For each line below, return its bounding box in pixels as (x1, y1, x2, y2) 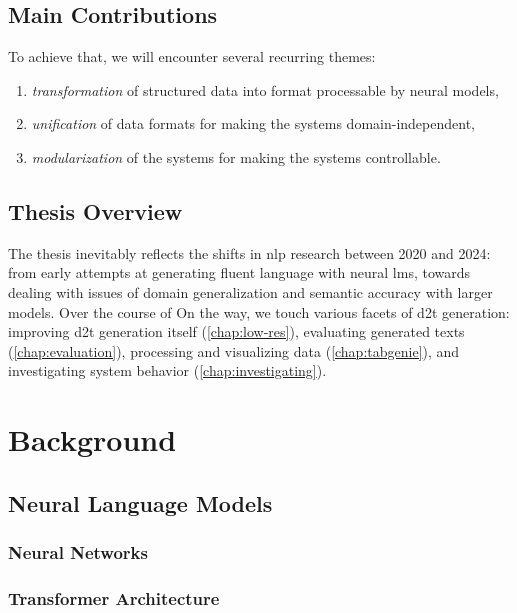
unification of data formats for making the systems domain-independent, (31, 113, 475, 134)
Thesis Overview (8, 195, 183, 226)
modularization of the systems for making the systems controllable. (31, 146, 441, 167)
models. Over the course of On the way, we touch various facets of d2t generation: (8, 301, 510, 322)
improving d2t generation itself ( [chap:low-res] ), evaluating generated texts (8, 321, 465, 342)
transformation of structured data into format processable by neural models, (31, 79, 499, 100)
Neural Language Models (8, 487, 273, 518)
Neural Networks (8, 540, 148, 565)
